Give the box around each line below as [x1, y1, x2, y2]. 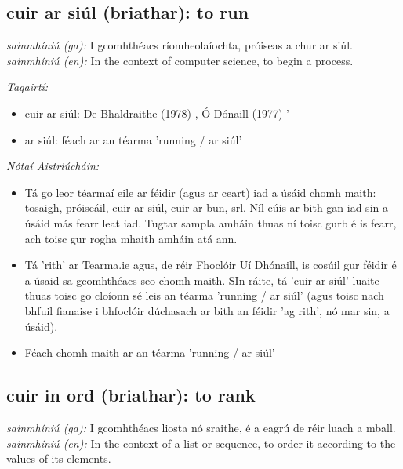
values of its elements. [6, 450, 111, 467]
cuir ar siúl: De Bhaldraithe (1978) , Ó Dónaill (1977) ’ [24, 104, 290, 121]
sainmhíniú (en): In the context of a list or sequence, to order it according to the [6, 434, 396, 451]
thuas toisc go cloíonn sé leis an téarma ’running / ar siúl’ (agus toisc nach [24, 287, 384, 304]
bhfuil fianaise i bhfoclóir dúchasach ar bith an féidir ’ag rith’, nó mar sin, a [24, 302, 390, 318]
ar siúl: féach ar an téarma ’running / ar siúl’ [24, 131, 242, 147]
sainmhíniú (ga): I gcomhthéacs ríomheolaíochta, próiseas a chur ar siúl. [6, 37, 353, 53]
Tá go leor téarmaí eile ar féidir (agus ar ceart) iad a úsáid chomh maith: [24, 184, 376, 200]
